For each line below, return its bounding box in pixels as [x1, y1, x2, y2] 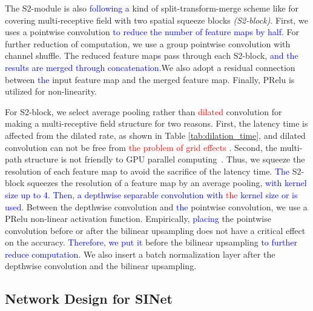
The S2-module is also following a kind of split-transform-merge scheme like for [5, 2, 299, 14]
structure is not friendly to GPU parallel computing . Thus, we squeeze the [24, 153, 305, 166]
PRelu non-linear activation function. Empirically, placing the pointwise [5, 212, 271, 225]
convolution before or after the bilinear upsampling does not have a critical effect [5, 224, 306, 236]
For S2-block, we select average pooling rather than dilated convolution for [5, 105, 282, 118]
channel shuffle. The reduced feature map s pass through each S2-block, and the [5, 49, 298, 62]
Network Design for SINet [5, 289, 173, 308]
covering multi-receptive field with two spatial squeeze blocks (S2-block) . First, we [5, 13, 308, 26]
